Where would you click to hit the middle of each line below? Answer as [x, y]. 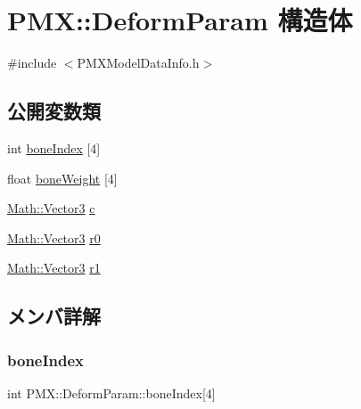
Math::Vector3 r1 [54, 268]
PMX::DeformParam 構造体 [180, 20]
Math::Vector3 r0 [54, 237]
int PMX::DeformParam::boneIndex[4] [111, 393]
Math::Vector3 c [51, 208]
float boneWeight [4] [62, 178]
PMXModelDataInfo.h [138, 63]
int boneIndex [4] [54, 147]
